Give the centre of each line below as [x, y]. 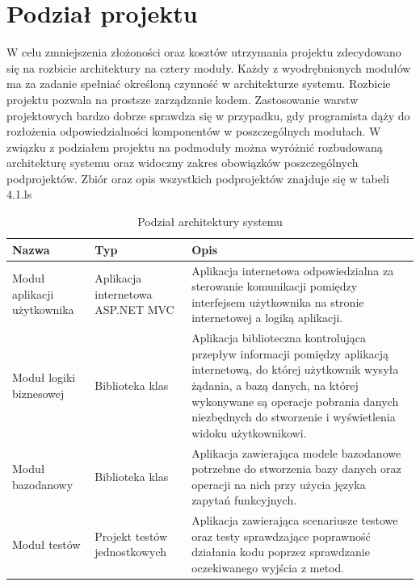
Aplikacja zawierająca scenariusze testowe [295, 520]
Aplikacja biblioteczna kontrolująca [279, 338]
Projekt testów [131, 536]
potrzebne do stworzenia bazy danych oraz [296, 469]
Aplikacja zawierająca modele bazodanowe [296, 452]
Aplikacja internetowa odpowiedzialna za [293, 270]
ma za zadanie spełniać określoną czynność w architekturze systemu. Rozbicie [199, 84]
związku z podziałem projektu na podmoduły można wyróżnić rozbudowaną [195, 146]
